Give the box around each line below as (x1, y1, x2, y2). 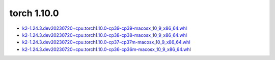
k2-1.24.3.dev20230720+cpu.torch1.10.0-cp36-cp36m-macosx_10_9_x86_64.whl (22, 46, 191, 52)
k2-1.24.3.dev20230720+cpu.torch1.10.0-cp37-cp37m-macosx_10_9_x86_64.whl (22, 39, 190, 45)
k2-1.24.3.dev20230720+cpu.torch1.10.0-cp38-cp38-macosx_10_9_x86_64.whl (22, 32, 187, 38)
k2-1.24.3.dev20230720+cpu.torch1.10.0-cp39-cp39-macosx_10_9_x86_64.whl (22, 25, 187, 31)
